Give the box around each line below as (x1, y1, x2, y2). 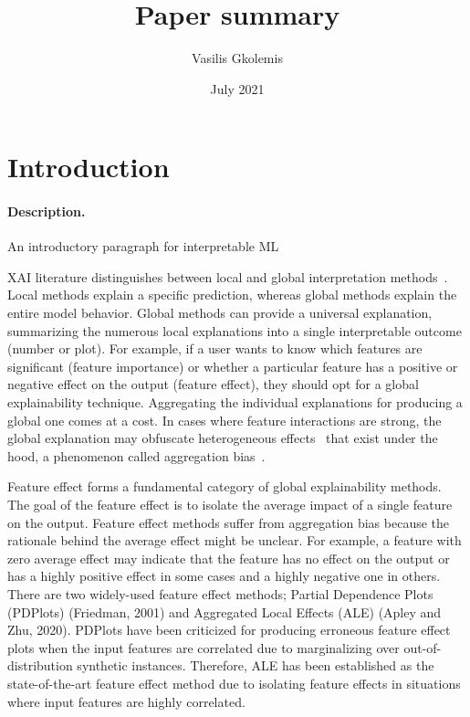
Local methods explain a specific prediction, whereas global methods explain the (7, 285, 457, 304)
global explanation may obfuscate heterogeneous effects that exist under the (7, 428, 438, 448)
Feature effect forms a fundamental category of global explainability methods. (7, 477, 442, 496)
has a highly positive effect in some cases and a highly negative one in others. (7, 566, 441, 585)
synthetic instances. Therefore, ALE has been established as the (77, 656, 434, 675)
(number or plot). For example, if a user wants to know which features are (7, 339, 423, 358)
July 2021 (210, 79, 265, 98)
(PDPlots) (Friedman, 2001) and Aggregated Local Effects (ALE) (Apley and (7, 602, 442, 621)
